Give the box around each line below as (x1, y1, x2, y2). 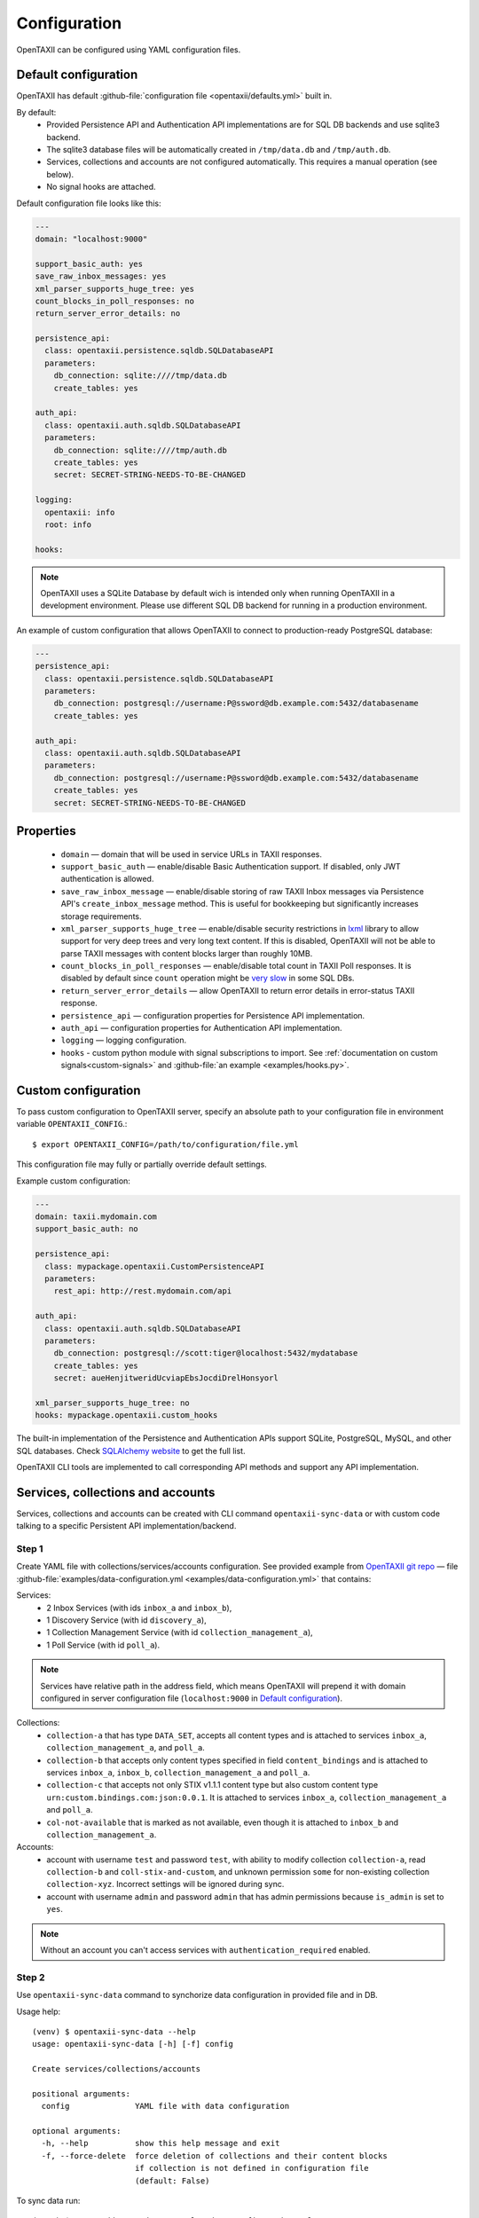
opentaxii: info (44, 507, 115, 517)
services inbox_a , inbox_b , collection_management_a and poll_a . (46, 1766, 310, 1778)
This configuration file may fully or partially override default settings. (16, 1159, 268, 1170)
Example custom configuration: (16, 1176, 130, 1186)
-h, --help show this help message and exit (41, 2138, 280, 2149)
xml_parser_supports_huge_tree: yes (35, 284, 195, 294)
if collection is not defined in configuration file (134, 2163, 369, 2174)
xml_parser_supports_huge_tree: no (35, 1397, 190, 1408)
